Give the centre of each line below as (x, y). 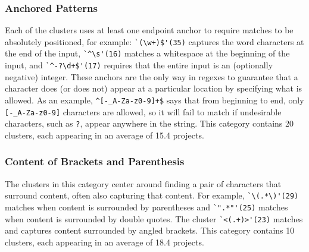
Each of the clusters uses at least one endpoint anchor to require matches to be (149, 30)
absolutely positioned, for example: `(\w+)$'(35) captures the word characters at (154, 41)
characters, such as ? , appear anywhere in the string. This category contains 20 (149, 123)
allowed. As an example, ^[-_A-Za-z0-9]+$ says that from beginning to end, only (154, 100)
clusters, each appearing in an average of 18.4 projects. (104, 242)
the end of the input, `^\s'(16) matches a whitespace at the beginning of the (147, 53)
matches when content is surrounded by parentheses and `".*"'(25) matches (146, 207)
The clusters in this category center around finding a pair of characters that (143, 183)
